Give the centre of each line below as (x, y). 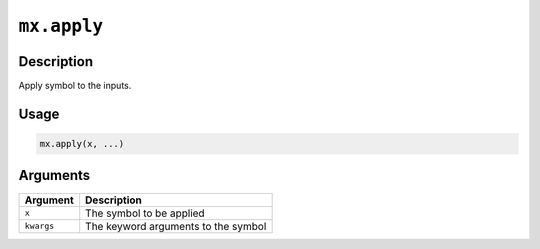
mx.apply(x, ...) (82, 144)
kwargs (39, 226)
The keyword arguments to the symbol (176, 226)
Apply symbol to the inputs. (75, 86)
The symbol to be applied (145, 213)
